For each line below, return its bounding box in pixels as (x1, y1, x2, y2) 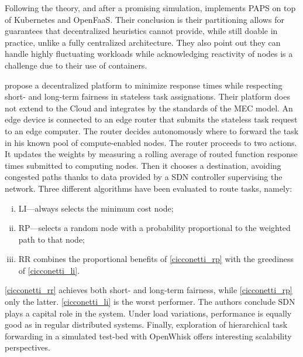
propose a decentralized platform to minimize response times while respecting (5, 79, 283, 91)
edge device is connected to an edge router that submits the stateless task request (5, 113, 298, 125)
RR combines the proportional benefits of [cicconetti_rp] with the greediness (18, 253, 294, 265)
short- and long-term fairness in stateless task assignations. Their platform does (5, 90, 290, 103)
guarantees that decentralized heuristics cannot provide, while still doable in (5, 25, 278, 37)
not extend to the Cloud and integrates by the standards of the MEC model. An (5, 101, 293, 114)
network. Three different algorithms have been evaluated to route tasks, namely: (5, 182, 292, 194)
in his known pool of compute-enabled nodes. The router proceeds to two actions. (5, 136, 297, 148)
